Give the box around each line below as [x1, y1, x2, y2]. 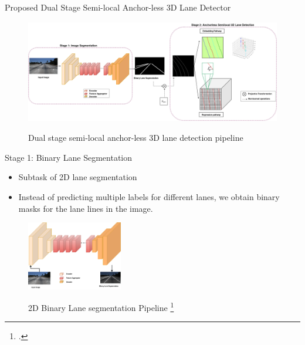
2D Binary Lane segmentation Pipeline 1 [28, 300, 174, 313]
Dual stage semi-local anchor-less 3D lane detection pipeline [28, 131, 243, 144]
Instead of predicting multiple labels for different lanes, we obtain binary [18, 191, 280, 203]
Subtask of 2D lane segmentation [18, 171, 137, 183]
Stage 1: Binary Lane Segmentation [5, 151, 133, 163]
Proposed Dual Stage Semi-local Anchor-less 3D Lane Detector [5, 1, 231, 13]
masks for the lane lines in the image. [18, 202, 153, 214]
